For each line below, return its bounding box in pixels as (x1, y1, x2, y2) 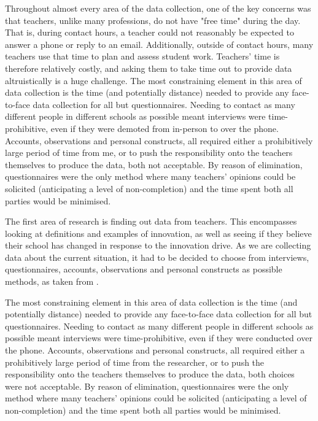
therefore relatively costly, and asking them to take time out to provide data (5, 61, 292, 74)
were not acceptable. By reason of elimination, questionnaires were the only (5, 379, 289, 392)
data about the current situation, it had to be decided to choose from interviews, (5, 250, 309, 263)
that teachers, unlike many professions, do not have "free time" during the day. (5, 14, 301, 26)
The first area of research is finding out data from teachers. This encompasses (5, 215, 297, 228)
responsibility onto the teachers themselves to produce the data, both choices (5, 368, 295, 380)
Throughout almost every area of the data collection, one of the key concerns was (5, 2, 311, 14)
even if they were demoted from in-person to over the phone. (50, 122, 279, 134)
